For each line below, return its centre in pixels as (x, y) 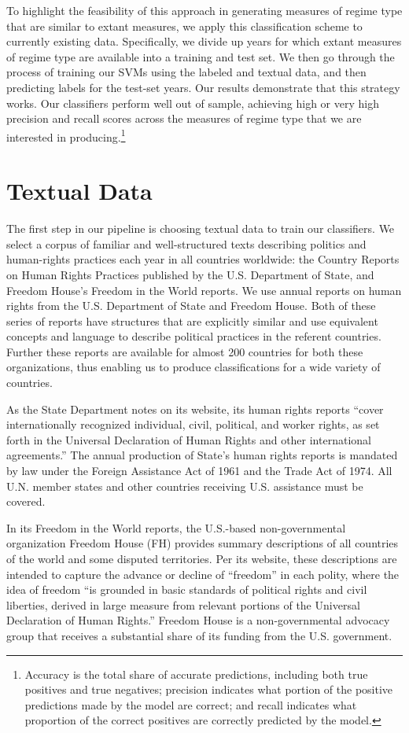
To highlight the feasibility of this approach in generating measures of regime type (204, 10)
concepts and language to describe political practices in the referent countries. (194, 336)
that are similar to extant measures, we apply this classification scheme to (184, 26)
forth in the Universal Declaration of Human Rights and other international (189, 439)
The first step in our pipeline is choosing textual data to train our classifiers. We (201, 228)
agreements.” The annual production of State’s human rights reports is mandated (202, 455)
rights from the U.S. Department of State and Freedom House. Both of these (191, 306)
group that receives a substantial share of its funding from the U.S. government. (199, 635)
